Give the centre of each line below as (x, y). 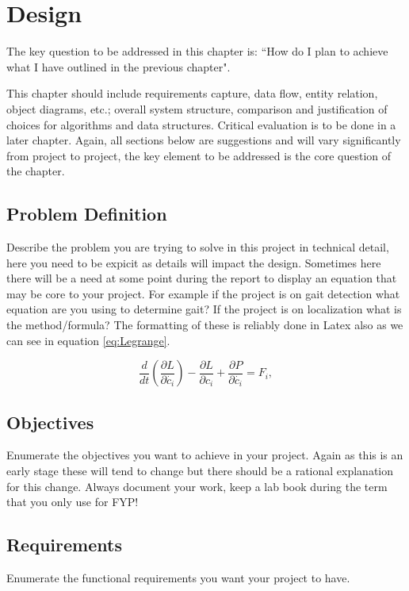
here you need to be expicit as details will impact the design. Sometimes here (194, 262)
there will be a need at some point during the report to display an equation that (202, 278)
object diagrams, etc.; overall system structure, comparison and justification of (197, 108)
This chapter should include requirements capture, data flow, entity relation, (192, 93)
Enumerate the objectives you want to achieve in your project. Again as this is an (205, 455)
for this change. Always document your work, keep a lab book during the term (197, 486)
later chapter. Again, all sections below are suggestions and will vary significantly (204, 140)
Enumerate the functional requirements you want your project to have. (178, 578)
